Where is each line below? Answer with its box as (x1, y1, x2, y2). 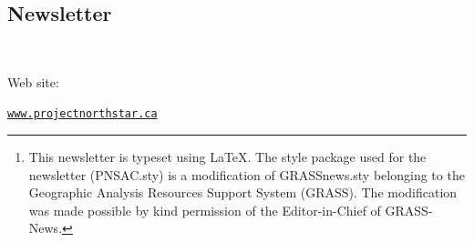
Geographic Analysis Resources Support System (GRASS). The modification (28, 183, 458, 202)
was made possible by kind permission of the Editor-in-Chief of (28, 200, 381, 219)
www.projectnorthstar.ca (7, 107, 158, 121)
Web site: (7, 72, 59, 91)
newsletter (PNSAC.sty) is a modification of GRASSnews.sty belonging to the (28, 165, 465, 184)
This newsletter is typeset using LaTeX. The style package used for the (28, 147, 427, 166)
